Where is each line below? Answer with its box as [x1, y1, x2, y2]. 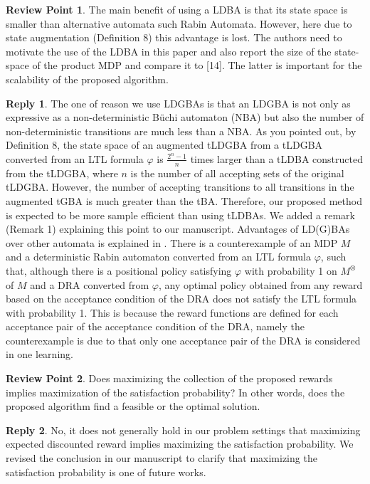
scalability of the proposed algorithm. [6, 71, 169, 86]
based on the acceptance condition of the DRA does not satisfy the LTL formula [6, 291, 357, 306]
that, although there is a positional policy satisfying [6, 263, 232, 278]
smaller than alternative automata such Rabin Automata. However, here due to [6, 16, 352, 31]
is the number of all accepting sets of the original [130, 165, 344, 180]
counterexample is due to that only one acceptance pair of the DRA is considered [6, 332, 361, 347]
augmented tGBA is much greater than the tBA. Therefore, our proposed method [6, 193, 362, 208]
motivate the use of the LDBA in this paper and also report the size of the [6, 43, 332, 58]
